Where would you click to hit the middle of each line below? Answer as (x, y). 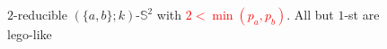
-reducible (40, 14)
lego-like (30, 34)
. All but (310, 14)
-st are (362, 14)
